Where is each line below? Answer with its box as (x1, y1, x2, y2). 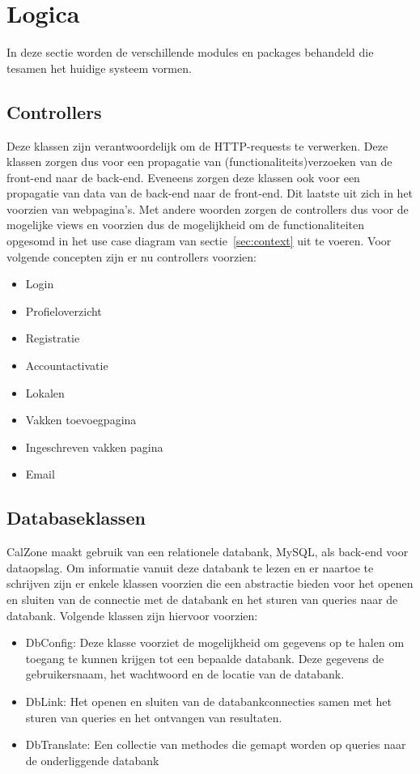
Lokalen (25, 384, 65, 401)
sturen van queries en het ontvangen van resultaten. (25, 708, 282, 725)
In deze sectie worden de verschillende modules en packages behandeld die (6, 44, 374, 61)
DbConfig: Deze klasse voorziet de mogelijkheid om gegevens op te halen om (25, 634, 405, 651)
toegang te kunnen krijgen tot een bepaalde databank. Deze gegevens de (25, 649, 384, 666)
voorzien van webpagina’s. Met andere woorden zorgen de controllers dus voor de (6, 200, 409, 217)
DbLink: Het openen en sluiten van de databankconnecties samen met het (25, 692, 392, 709)
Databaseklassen (6, 505, 146, 530)
